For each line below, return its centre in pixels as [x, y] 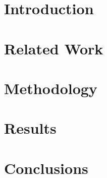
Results [30, 128]
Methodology [51, 88]
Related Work [54, 48]
